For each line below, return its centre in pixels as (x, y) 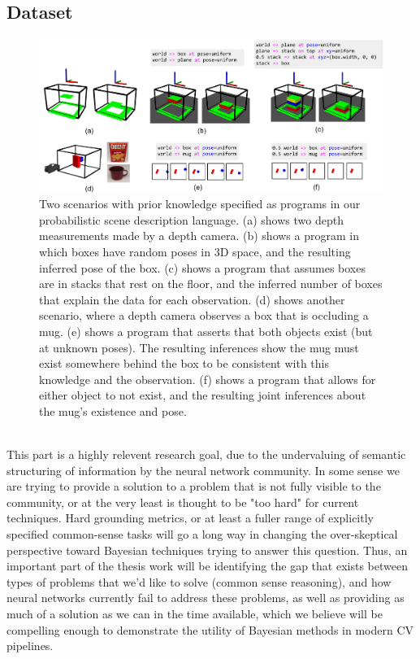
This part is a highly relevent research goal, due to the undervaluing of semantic (206, 454)
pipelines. (30, 646)
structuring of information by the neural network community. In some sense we (203, 470)
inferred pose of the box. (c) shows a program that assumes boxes (202, 267)
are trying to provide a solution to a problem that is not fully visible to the (194, 486)
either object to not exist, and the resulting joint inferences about (203, 395)
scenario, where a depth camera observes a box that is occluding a (204, 315)
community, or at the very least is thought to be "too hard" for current (183, 502)
